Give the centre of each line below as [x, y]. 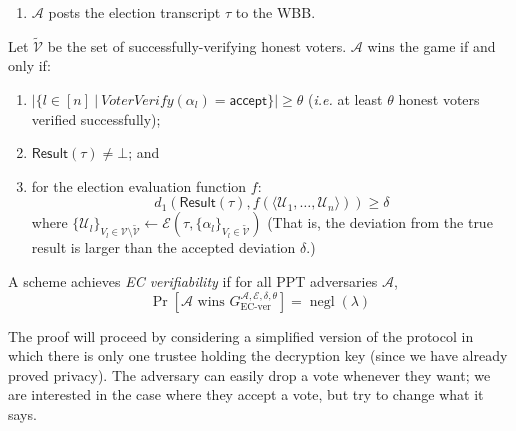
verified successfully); [96, 118]
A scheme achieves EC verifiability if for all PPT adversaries [193, 280]
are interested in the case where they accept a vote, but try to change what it [246, 394]
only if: [29, 65]
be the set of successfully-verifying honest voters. [197, 45]
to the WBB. [275, 12]
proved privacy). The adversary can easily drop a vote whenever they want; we [249, 374]
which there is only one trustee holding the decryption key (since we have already [258, 355]
